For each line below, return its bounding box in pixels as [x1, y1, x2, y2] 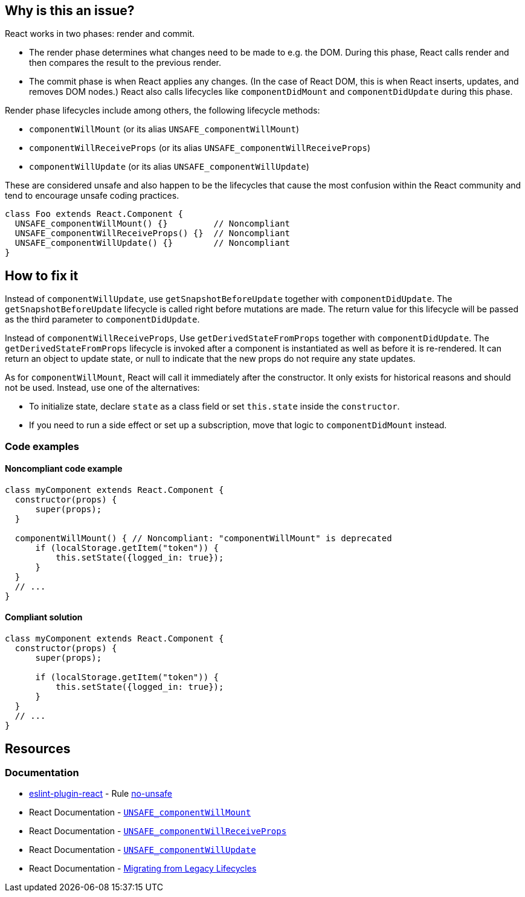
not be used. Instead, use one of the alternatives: [5, 382, 200, 393]
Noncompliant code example [5, 463, 123, 474]
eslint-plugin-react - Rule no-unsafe [29, 788, 172, 799]
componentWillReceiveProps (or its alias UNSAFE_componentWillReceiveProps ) [29, 143, 371, 153]
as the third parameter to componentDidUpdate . [5, 314, 200, 325]
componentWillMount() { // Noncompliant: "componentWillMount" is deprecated [14, 533, 392, 543]
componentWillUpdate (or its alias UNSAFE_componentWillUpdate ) [29, 161, 309, 172]
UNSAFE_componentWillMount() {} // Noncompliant [14, 219, 291, 229]
